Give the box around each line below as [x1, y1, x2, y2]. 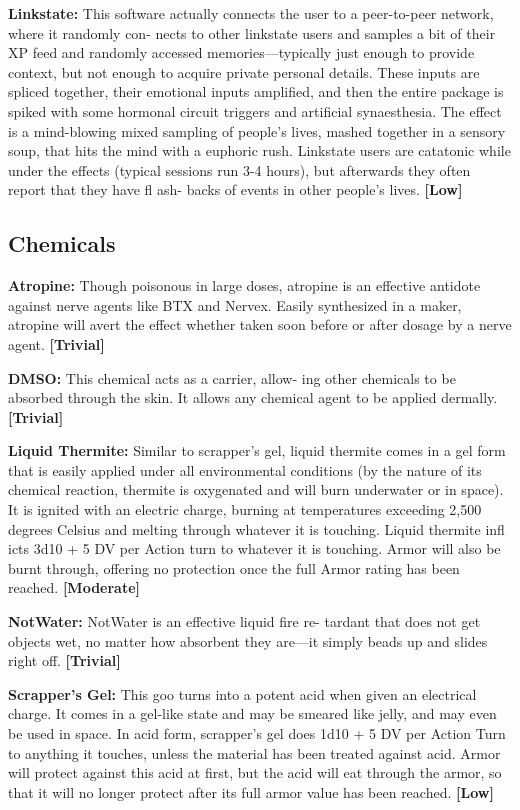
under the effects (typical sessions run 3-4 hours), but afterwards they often [8, 159, 471, 180]
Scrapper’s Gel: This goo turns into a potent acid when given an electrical [8, 683, 477, 704]
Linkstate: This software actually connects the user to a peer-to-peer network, [8, 3, 494, 23]
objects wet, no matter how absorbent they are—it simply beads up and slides [8, 630, 488, 651]
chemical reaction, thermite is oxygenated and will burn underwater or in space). [8, 479, 504, 500]
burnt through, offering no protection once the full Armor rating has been [8, 557, 460, 578]
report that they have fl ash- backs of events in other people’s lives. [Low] [8, 179, 463, 200]
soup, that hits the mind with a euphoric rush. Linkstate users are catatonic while [8, 140, 511, 161]
